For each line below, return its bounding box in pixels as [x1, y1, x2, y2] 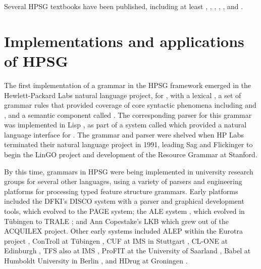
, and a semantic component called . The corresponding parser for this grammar [4, 109, 252, 120]
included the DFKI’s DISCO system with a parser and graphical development [4, 196, 244, 206]
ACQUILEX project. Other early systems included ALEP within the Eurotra [4, 226, 243, 236]
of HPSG [4, 50, 69, 71]
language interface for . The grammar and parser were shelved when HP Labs [4, 129, 244, 140]
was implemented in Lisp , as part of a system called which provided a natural [4, 119, 247, 130]
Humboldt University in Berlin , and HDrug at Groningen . [4, 255, 188, 265]
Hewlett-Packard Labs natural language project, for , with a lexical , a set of [4, 89, 241, 100]
